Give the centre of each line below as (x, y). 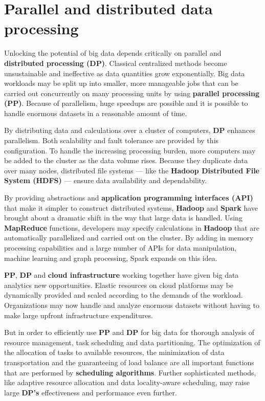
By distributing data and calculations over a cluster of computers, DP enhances (130, 130)
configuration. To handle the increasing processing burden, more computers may (130, 150)
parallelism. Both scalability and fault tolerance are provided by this (112, 140)
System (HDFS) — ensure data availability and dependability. (106, 180)
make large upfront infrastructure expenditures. (79, 315)
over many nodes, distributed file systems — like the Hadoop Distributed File (132, 170)
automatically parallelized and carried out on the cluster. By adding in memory (129, 238)
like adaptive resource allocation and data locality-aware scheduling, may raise (127, 382)
